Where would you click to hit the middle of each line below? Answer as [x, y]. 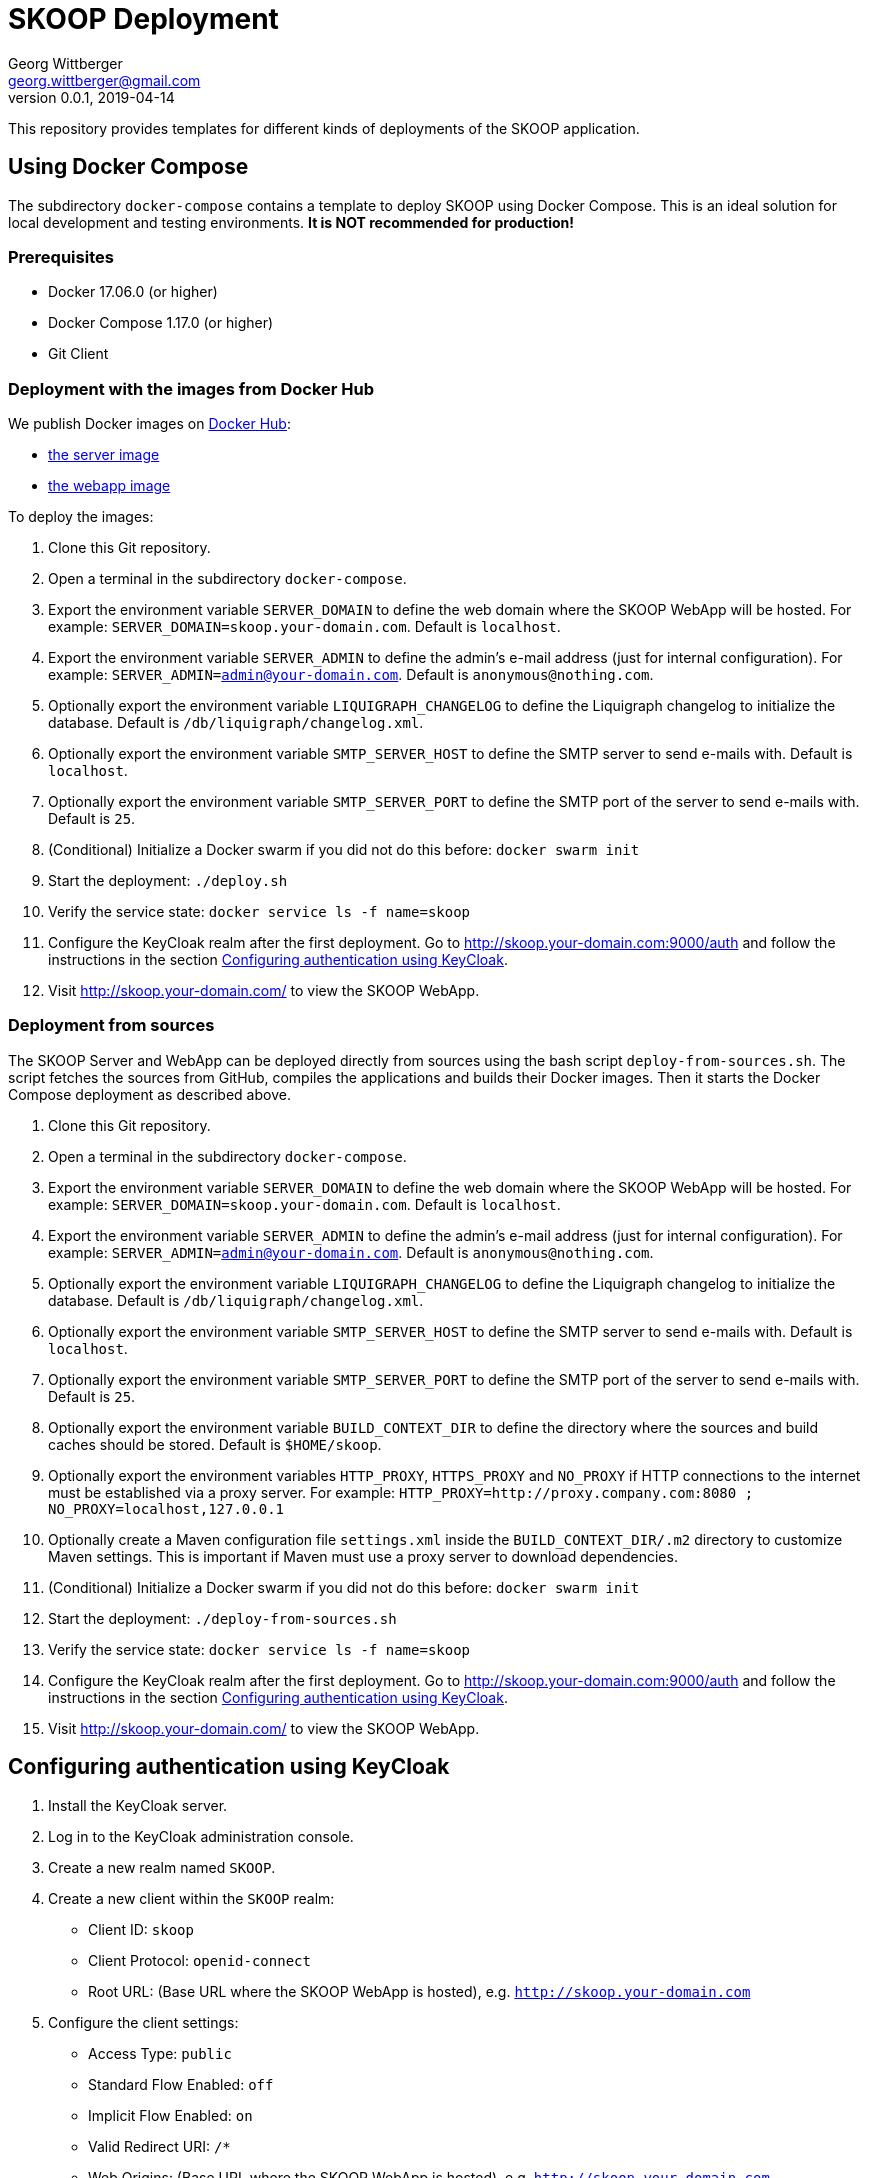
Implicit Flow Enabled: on [170, 2115]
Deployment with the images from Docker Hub [191, 388]
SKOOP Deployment [143, 19]
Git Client [78, 354]
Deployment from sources [111, 1025]
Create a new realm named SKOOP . [162, 1867]
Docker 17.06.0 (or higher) [133, 292]
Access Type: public [160, 2053]
